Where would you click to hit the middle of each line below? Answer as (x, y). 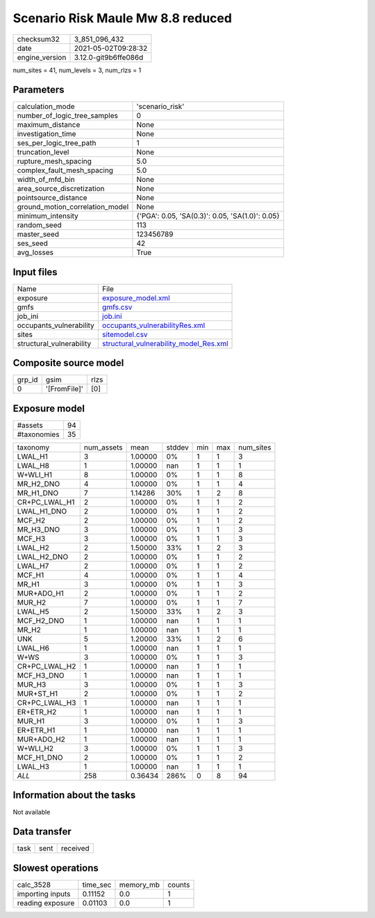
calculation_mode (46, 106)
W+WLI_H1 (34, 475)
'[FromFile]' (64, 389)
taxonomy (33, 447)
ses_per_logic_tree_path (57, 143)
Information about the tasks (74, 795)
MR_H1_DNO (38, 493)
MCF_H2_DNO (41, 621)
